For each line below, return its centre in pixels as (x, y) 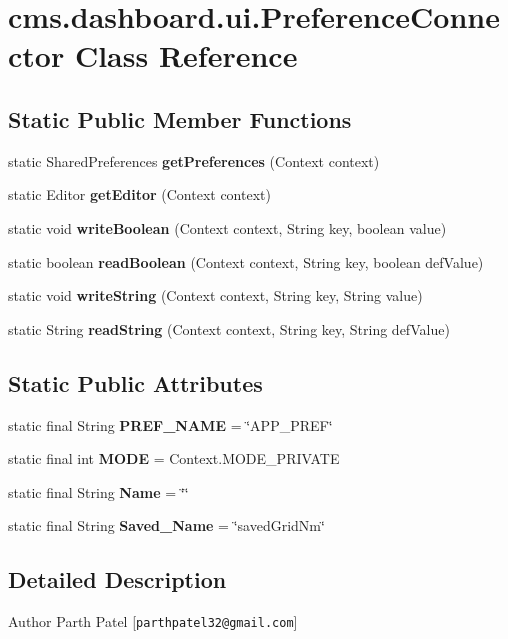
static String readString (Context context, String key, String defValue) (229, 328)
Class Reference (186, 55)
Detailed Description (117, 579)
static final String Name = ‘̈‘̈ (98, 491)
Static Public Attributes (135, 382)
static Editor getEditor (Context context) (139, 194)
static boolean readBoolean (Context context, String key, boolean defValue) (246, 261)
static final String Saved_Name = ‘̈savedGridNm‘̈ (166, 525)
